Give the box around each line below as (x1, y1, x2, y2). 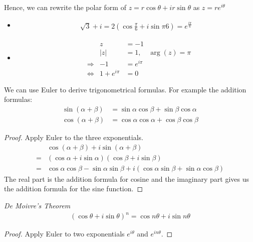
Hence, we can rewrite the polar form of (4, 2, 126, 12)
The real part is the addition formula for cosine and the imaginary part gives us (4, 173, 249, 184)
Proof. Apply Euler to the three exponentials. (4, 132, 143, 143)
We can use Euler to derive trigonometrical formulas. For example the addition (4, 84, 246, 94)
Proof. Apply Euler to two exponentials (4, 228, 125, 239)
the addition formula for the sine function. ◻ (4, 183, 143, 194)
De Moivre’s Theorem (4, 200, 71, 210)
